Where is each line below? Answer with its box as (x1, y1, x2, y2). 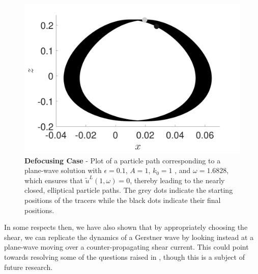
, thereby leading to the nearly (130, 175, 225, 185)
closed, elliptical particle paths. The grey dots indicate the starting (24, 185, 233, 195)
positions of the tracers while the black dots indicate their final (24, 194, 221, 205)
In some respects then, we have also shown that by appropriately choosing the (4, 222, 248, 232)
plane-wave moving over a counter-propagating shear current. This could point (4, 242, 249, 252)
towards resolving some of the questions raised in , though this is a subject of (4, 251, 245, 262)
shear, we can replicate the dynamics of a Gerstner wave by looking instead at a (4, 231, 254, 242)
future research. (4, 261, 53, 272)
